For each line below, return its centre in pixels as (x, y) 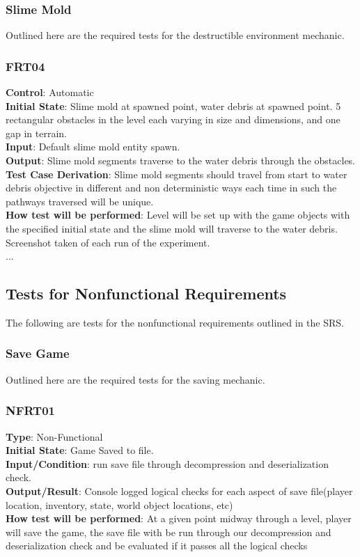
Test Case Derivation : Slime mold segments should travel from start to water (177, 174)
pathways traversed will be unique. (80, 201)
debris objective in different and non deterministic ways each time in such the (171, 188)
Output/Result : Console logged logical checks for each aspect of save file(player (179, 491)
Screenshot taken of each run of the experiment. (108, 242)
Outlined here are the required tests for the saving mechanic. (135, 379)
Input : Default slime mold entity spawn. (93, 147)
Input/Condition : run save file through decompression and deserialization (167, 463)
